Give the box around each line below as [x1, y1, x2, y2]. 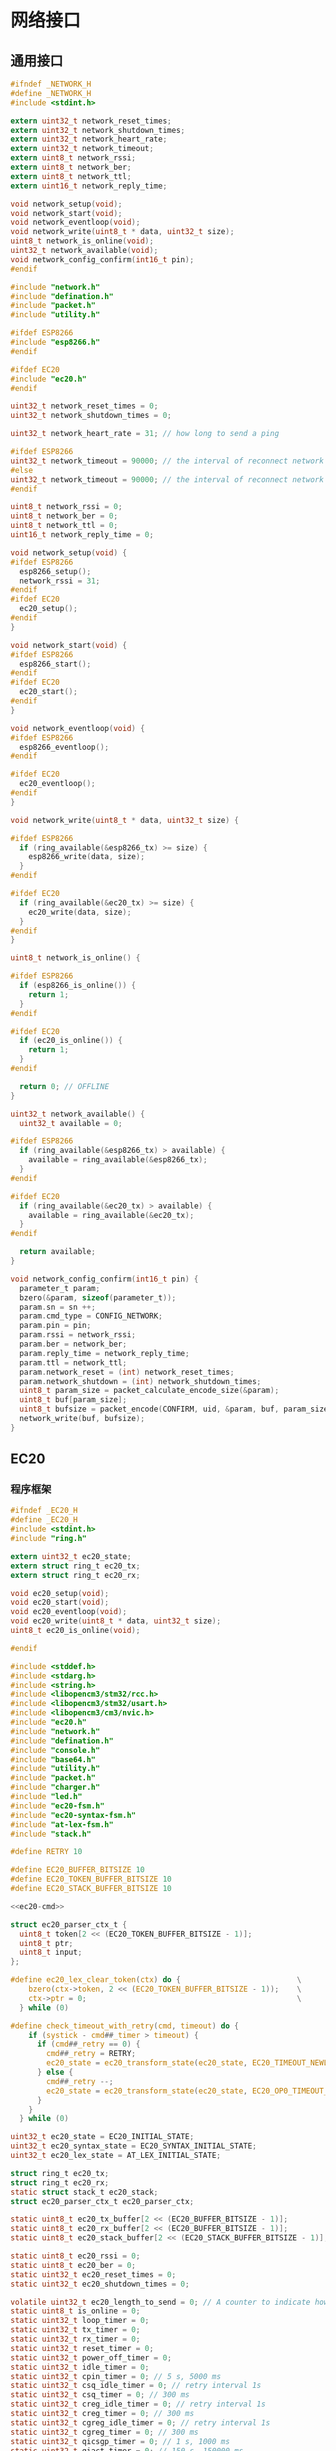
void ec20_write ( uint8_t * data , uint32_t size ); [10, 1616, 222, 1626]
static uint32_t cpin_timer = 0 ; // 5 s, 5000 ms [10, 2371, 222, 2381]
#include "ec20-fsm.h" [10, 1801, 105, 1811]
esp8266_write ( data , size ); [28, 852, 145, 862]
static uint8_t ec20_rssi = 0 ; [10, 2251, 141, 2261]
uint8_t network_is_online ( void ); [10, 236, 155, 246]
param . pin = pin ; [19, 1321, 92, 1331]
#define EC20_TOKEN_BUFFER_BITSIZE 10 [10, 1874, 172, 1885]
